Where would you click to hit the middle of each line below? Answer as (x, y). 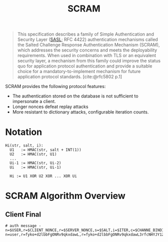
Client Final (23, 214)
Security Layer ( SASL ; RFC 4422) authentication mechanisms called (88, 39)
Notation (24, 132)
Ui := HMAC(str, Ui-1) (35, 167)
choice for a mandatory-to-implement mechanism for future (79, 71)
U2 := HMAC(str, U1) (33, 154)
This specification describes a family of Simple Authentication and (85, 34)
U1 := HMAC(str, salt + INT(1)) (45, 150)
